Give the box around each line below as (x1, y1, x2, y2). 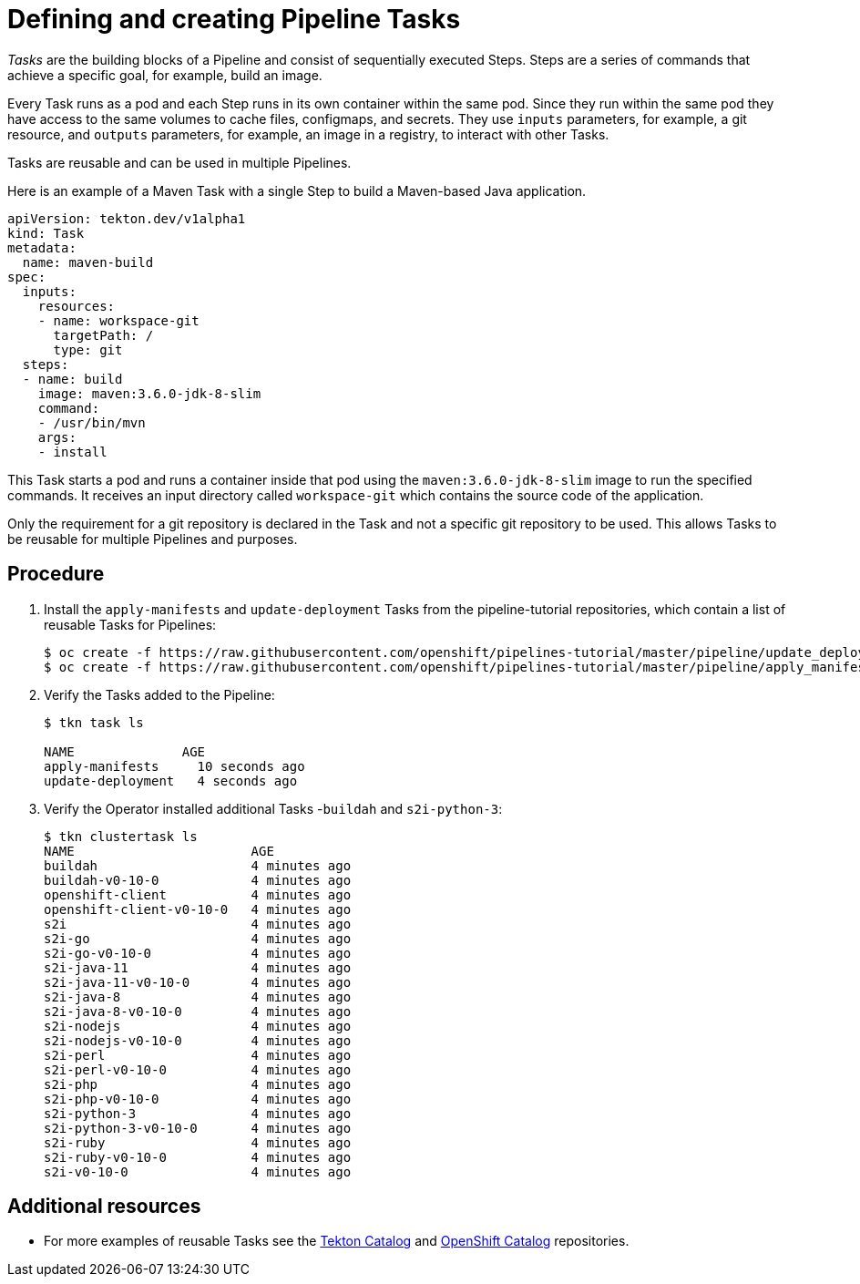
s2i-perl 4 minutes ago (44, 1047, 352, 1063)
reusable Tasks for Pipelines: (44, 616, 217, 632)
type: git (53, 342, 123, 357)
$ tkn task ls (44, 714, 144, 730)
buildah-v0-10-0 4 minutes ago (44, 872, 352, 888)
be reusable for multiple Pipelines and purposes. (7, 530, 298, 547)
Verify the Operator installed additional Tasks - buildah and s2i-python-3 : (44, 800, 503, 817)
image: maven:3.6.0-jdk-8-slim (37, 385, 261, 401)
